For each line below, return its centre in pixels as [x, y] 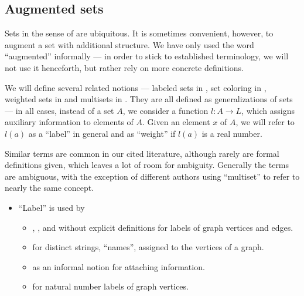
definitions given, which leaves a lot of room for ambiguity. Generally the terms [147, 165]
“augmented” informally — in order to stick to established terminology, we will [147, 56]
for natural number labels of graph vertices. [110, 286]
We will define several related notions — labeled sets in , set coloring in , [136, 87]
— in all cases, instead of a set [59, 110]
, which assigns [268, 110]
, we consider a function [165, 110]
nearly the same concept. [49, 188]
